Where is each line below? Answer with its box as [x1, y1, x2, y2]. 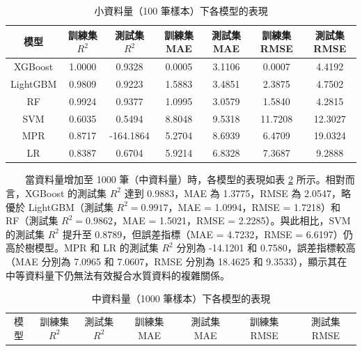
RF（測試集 [6, 213, 58, 228]
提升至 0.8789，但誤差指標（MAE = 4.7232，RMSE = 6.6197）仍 [62, 226, 353, 241]
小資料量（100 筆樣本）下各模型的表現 [94, 3, 268, 17]
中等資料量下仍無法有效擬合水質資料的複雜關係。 [6, 267, 230, 282]
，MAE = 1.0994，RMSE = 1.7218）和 [168, 199, 340, 214]
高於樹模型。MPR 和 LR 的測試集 [6, 240, 159, 255]
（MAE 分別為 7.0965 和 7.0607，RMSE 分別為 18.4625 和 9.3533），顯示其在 [6, 253, 347, 268]
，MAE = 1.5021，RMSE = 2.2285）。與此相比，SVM [113, 213, 351, 228]
